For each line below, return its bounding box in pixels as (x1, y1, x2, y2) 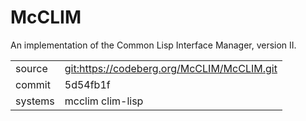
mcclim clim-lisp (64, 94, 144, 108)
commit (15, 77, 51, 91)
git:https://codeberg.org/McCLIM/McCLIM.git (64, 61, 278, 75)
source (15, 61, 48, 75)
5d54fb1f (64, 77, 111, 91)
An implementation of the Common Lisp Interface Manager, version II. (10, 39, 297, 51)
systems (15, 94, 55, 108)
